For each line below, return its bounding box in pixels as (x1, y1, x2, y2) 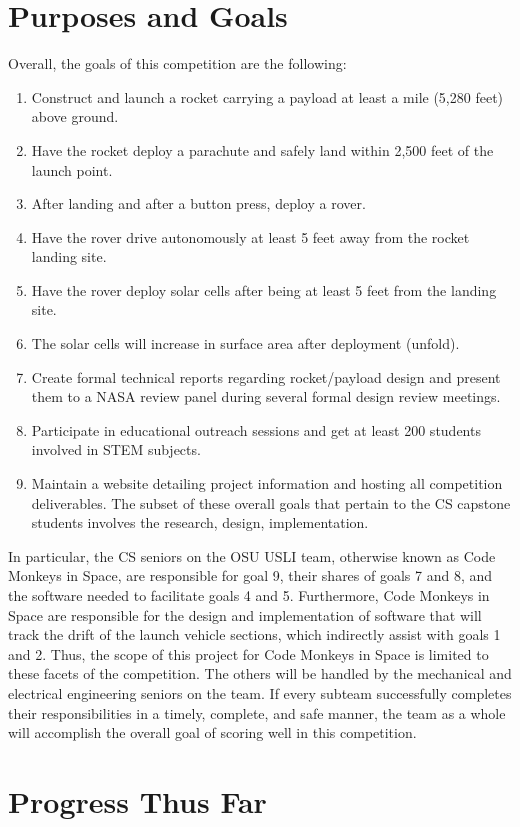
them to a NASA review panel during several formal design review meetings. (31, 386, 501, 407)
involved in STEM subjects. (31, 439, 201, 460)
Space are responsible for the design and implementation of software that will (8, 604, 482, 625)
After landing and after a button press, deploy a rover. (31, 193, 366, 214)
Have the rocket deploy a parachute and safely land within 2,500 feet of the (31, 139, 494, 160)
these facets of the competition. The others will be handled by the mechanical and (8, 663, 512, 684)
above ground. (31, 106, 119, 127)
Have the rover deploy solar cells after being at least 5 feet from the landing (31, 279, 497, 300)
